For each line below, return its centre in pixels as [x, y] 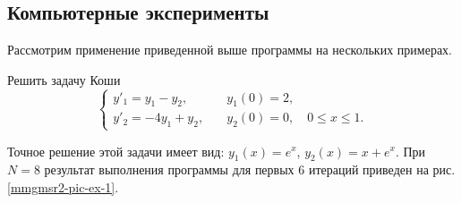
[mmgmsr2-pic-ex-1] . [63, 186]
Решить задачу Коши [64, 79]
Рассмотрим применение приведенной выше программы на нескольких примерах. [230, 50]
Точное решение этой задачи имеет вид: [116, 151]
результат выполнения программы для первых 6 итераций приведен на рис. [250, 169]
